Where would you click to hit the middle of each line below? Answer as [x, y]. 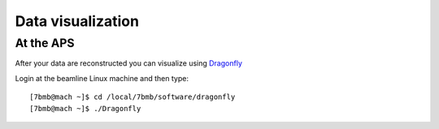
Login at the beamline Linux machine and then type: [102, 78]
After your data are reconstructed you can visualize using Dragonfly [129, 63]
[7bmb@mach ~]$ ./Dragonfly [85, 108]
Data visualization [77, 21]
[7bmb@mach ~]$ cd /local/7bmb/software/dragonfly [133, 97]
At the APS [45, 43]
